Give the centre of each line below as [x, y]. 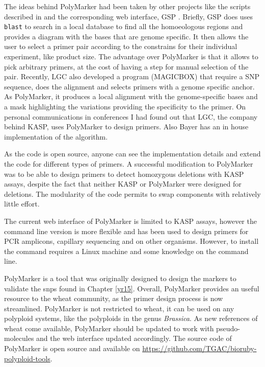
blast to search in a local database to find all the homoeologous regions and [124, 26]
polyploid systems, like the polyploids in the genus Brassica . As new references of [131, 318]
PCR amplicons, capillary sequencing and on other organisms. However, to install [131, 241]
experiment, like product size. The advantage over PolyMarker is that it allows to [131, 56]
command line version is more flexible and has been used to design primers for [126, 231]
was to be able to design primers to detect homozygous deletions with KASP [124, 174]
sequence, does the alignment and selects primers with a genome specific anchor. [129, 86]
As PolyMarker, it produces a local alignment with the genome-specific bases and [131, 96]
